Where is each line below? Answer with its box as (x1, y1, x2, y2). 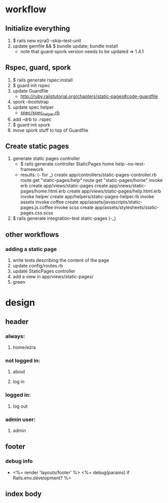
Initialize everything (5, 24, 70, 33)
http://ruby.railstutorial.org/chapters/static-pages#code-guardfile (20, 93, 158, 99)
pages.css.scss (20, 210, 54, 216)
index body (5, 489, 42, 498)
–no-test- (126, 161, 146, 167)
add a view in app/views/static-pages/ (12, 274, 93, 280)
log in (12, 379, 25, 385)
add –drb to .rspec (12, 116, 52, 122)
